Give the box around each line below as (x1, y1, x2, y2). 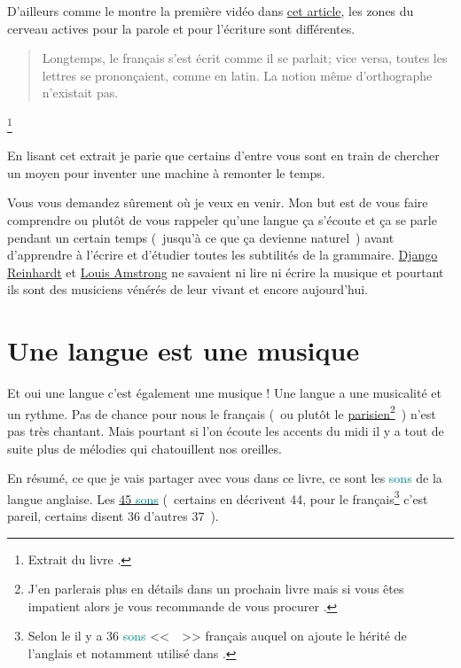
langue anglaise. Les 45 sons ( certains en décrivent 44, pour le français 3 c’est (7, 486, 428, 508)
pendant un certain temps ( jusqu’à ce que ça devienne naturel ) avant (7, 228, 395, 246)
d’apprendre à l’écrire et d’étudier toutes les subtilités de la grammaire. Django (7, 245, 438, 264)
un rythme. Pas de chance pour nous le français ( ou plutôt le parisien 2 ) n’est (7, 401, 436, 423)
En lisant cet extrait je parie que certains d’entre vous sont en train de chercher (7, 146, 440, 165)
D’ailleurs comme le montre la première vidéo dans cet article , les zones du (7, 2, 414, 19)
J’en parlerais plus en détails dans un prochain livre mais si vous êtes (27, 579, 404, 598)
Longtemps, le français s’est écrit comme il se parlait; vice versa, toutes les (42, 49, 448, 67)
